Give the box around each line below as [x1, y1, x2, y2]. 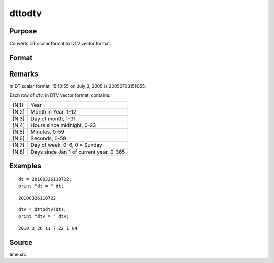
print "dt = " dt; [18, 183, 64, 190]
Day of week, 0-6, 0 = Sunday [30, 141, 102, 148]
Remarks [9, 69, 39, 78]
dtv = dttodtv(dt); [18, 206, 67, 212]
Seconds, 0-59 [30, 135, 66, 142]
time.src [9, 251, 26, 257]
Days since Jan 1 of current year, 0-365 [30, 148, 125, 155]
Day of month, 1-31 [30, 115, 76, 122]
